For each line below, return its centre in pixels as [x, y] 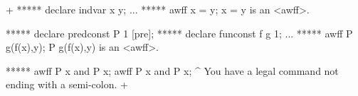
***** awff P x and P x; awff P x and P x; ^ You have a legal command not [172, 70]
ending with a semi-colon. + [67, 84]
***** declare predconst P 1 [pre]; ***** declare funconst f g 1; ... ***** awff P [179, 33]
